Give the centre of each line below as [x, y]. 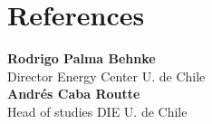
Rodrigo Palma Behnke [82, 58]
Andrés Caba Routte [74, 94]
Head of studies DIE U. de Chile [97, 111]
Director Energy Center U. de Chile [106, 76]
